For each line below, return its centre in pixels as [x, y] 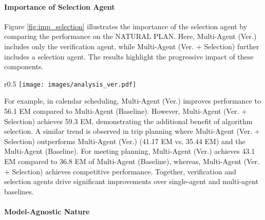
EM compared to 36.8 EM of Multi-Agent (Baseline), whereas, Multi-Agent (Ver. [132, 161]
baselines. [19, 191]
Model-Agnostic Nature [47, 211]
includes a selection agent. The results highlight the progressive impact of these [129, 56]
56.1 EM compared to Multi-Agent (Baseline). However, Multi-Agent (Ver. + [126, 111]
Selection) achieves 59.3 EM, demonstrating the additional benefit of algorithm [128, 121]
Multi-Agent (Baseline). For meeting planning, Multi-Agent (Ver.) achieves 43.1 [130, 151]
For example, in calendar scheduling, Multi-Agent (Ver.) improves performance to [132, 101]
